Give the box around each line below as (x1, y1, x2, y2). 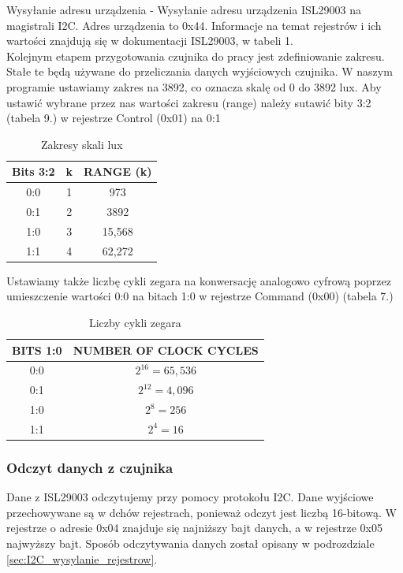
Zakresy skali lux (40, 136, 123, 152)
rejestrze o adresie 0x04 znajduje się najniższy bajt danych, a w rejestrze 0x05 (6, 519, 382, 536)
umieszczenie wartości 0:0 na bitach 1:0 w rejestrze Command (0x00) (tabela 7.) (6, 288, 394, 304)
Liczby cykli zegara (88, 314, 181, 330)
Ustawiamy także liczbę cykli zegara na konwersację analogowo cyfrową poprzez (6, 272, 391, 288)
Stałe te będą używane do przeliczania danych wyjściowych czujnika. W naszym (6, 63, 393, 80)
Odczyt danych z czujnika (6, 457, 174, 477)
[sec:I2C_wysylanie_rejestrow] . (6, 550, 158, 567)
